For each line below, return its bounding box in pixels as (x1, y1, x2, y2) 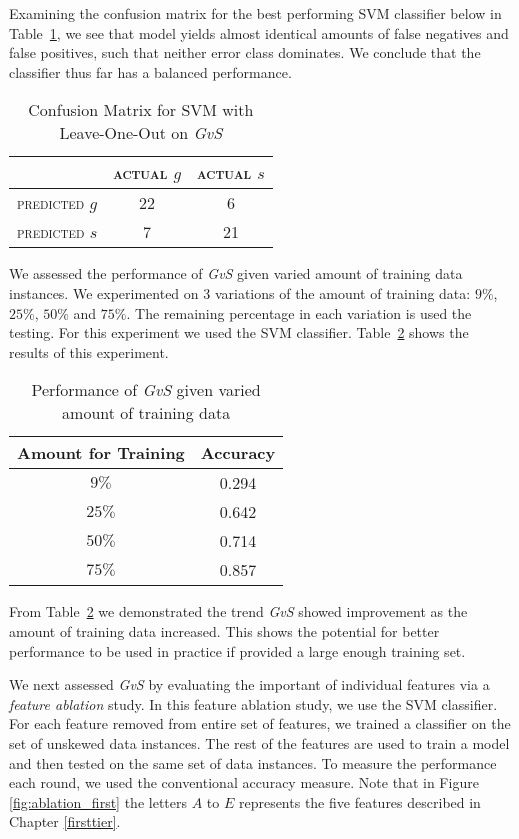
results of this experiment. (9, 341, 169, 362)
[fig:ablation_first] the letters (9, 791, 187, 812)
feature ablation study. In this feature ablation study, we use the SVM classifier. (9, 693, 498, 714)
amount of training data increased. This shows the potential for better (9, 620, 440, 641)
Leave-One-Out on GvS (59, 121, 223, 145)
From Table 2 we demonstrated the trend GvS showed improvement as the (9, 601, 468, 622)
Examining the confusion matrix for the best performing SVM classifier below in (9, 3, 502, 23)
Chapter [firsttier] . (9, 811, 121, 832)
